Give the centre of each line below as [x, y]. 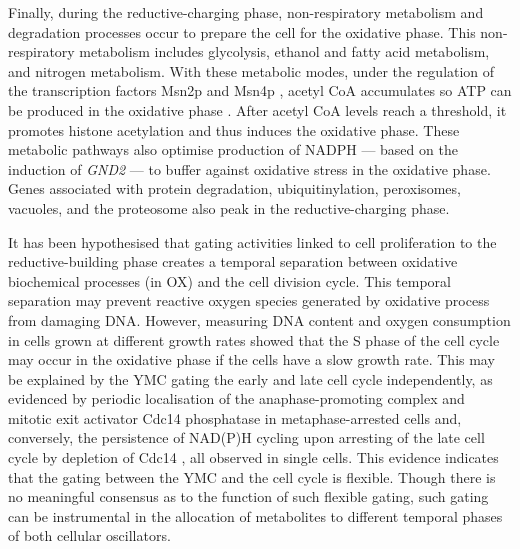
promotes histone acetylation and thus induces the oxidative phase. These [234, 129]
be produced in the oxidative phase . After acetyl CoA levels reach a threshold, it [257, 109]
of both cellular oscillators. [89, 535]
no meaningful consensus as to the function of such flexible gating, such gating [248, 496]
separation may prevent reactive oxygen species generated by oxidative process [249, 300]
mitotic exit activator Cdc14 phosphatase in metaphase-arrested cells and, [235, 417]
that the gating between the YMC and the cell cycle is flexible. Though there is [252, 476]
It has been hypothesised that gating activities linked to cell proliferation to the [252, 241]
